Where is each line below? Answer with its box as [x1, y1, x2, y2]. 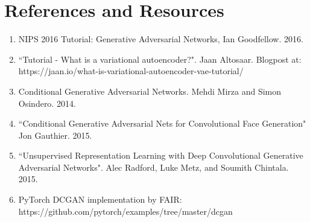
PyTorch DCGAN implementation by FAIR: [18, 193, 182, 206]
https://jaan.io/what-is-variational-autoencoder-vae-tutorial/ [18, 65, 244, 77]
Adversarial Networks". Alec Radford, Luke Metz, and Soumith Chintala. [18, 160, 289, 173]
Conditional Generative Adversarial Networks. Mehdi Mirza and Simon [18, 84, 282, 97]
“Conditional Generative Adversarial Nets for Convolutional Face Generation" [18, 117, 306, 130]
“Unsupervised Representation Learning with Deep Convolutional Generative [18, 149, 303, 162]
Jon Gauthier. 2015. [18, 128, 92, 141]
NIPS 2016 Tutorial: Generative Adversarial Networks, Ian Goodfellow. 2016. [18, 33, 303, 45]
